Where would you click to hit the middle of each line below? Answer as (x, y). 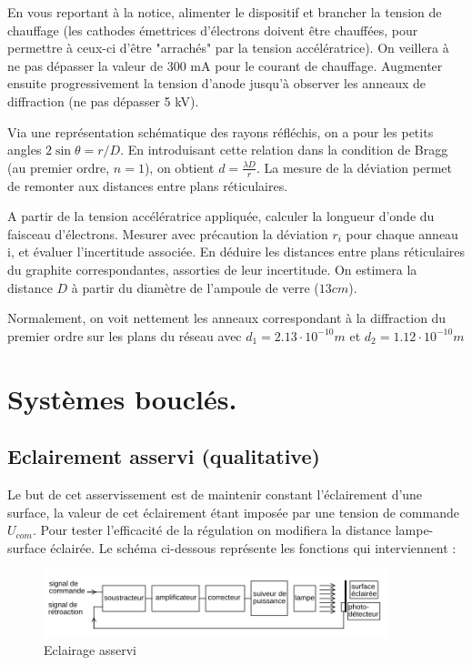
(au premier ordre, (59, 167)
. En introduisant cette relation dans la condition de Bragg (284, 150)
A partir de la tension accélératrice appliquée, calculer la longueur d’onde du (221, 216)
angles (25, 150)
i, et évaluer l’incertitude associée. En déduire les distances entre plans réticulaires (236, 252)
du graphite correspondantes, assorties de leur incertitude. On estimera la (212, 269)
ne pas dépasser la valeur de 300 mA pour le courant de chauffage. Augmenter (225, 65)
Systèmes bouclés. (122, 398)
